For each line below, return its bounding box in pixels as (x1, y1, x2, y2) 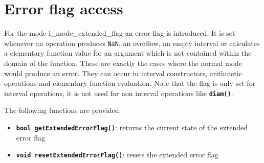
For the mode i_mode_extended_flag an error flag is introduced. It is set (4, 28, 235, 38)
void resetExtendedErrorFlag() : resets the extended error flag (16, 149, 218, 160)
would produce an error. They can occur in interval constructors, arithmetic (4, 67, 242, 78)
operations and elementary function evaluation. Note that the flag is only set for (4, 78, 256, 88)
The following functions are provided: (4, 105, 121, 115)
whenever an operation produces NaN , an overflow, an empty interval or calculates (4, 37, 260, 48)
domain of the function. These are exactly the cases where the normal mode (4, 57, 243, 68)
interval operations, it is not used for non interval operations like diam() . (4, 87, 233, 98)
